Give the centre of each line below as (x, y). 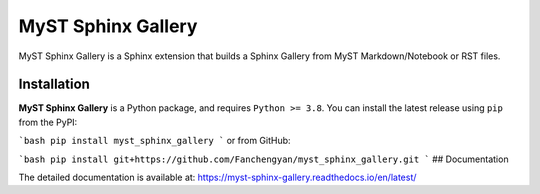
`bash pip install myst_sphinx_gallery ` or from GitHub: (154, 141)
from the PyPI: (48, 122)
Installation (54, 84)
